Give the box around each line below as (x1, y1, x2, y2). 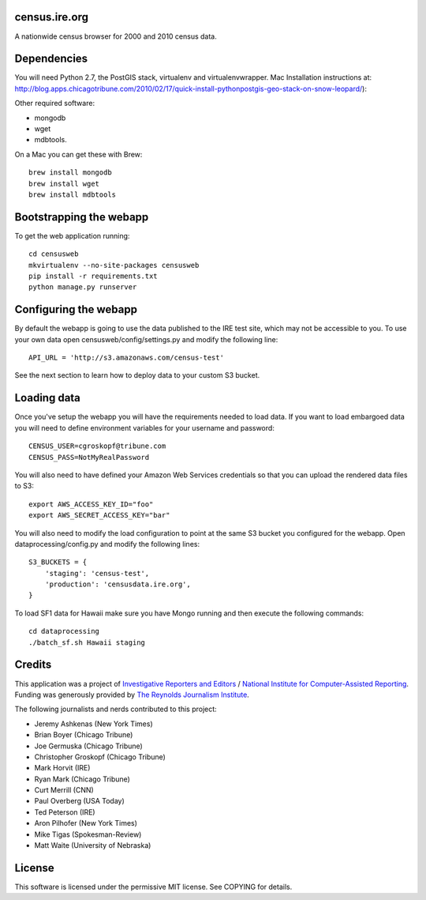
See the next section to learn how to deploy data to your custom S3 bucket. (14, 371, 260, 380)
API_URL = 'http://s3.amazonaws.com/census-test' (28, 353, 225, 363)
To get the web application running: (14, 231, 130, 240)
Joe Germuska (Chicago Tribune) (34, 741, 144, 751)
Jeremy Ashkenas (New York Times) (34, 719, 153, 729)
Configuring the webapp (14, 303, 138, 316)
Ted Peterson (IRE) (34, 807, 95, 817)
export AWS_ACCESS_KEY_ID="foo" (28, 499, 154, 509)
